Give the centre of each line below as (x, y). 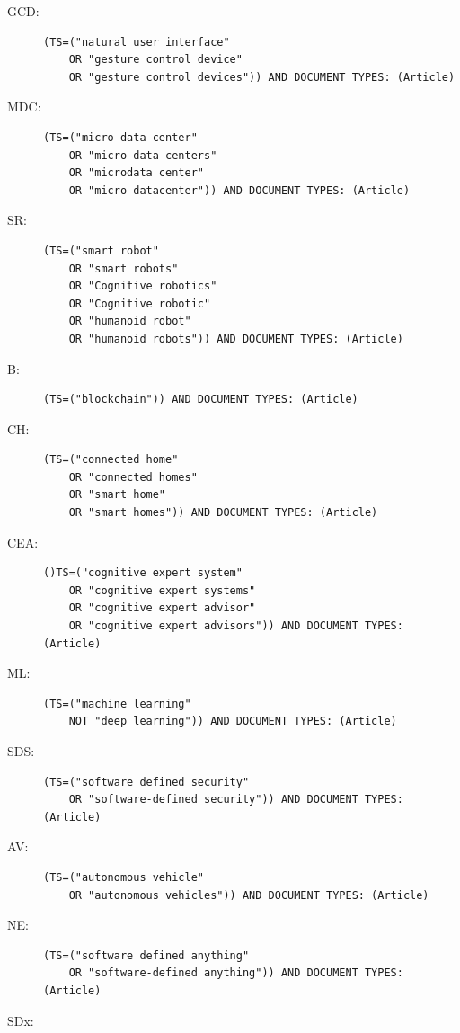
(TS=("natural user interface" (137, 42)
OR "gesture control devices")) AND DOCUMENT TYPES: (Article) (262, 77)
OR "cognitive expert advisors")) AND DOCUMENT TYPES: (236, 626)
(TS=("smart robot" (101, 250)
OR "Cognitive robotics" (143, 286)
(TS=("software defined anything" (146, 955)
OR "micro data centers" (143, 155)
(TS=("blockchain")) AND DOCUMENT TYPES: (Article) (201, 400)
